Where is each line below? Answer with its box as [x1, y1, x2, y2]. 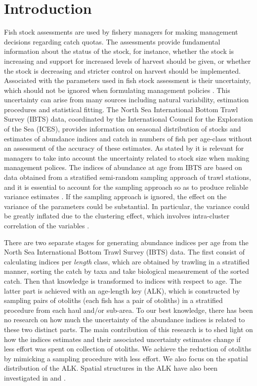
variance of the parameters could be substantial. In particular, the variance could [4, 201, 250, 211]
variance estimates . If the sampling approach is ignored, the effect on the [4, 191, 227, 202]
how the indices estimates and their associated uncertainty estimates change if [4, 334, 241, 344]
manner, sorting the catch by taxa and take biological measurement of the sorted [4, 266, 249, 276]
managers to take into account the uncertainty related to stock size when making [4, 152, 250, 163]
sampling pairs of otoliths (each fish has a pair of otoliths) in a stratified [4, 295, 223, 305]
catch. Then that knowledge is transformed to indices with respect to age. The [4, 275, 242, 286]
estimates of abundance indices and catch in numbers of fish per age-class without [4, 133, 252, 143]
